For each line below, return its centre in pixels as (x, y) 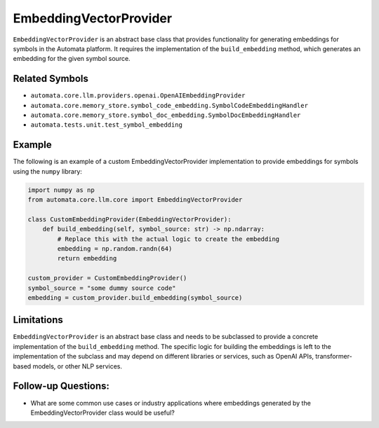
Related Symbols (51, 79)
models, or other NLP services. (78, 366)
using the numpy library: (47, 171)
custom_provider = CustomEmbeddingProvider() (107, 278)
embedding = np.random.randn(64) (115, 249)
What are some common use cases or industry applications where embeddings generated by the (171, 403)
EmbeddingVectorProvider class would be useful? (102, 413)
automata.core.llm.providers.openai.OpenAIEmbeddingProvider (138, 96)
